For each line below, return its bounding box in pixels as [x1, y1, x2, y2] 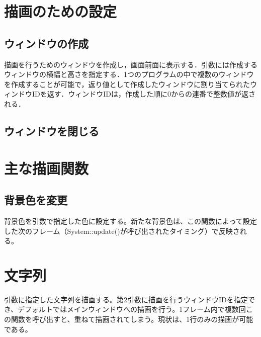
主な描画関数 [4, 157, 89, 178]
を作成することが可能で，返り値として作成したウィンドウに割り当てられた [4, 78, 250, 89]
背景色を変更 [4, 192, 67, 208]
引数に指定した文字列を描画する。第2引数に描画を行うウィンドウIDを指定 [4, 294, 248, 304]
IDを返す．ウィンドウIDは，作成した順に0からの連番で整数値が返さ [32, 89, 255, 99]
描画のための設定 [4, 1, 117, 22]
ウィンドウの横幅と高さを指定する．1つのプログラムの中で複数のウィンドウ [4, 69, 254, 79]
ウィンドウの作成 [4, 35, 89, 51]
